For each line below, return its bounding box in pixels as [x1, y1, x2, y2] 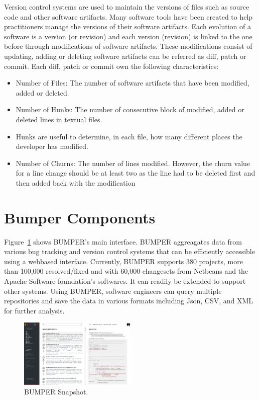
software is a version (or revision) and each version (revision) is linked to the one [4, 31, 252, 41]
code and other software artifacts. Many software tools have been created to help [4, 11, 253, 22]
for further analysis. [4, 305, 65, 315]
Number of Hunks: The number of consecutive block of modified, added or [16, 104, 244, 115]
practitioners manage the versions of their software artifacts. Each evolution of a [4, 21, 251, 32]
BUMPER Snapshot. [24, 386, 88, 397]
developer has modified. [16, 141, 88, 151]
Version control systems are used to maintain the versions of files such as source [4, 2, 249, 12]
